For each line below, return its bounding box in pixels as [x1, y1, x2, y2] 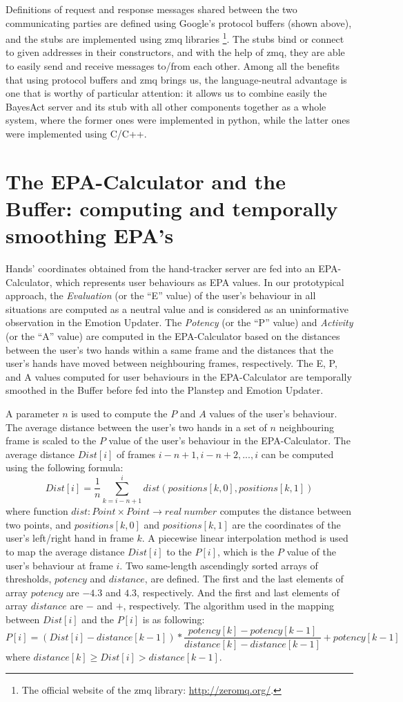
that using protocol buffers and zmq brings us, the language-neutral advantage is [6, 72, 347, 86]
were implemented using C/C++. [6, 126, 147, 140]
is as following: [142, 611, 205, 626]
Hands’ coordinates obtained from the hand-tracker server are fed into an [6, 261, 315, 276]
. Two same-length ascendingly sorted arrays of [119, 558, 318, 572]
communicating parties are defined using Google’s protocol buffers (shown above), [6, 15, 352, 30]
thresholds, [6, 571, 52, 586]
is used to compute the [71, 406, 168, 421]
